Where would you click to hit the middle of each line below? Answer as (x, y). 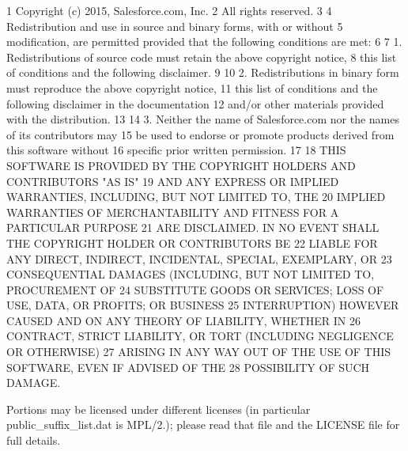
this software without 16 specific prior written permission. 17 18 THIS (176, 150)
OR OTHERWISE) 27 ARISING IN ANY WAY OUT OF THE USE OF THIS (199, 352)
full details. (34, 440)
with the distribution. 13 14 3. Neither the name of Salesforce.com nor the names (203, 119)
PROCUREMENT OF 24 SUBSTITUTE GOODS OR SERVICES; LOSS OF (195, 289)
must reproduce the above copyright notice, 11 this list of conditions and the (192, 87)
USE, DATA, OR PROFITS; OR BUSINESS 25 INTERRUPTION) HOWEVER (203, 305)
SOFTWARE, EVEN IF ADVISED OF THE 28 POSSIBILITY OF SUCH (188, 367)
